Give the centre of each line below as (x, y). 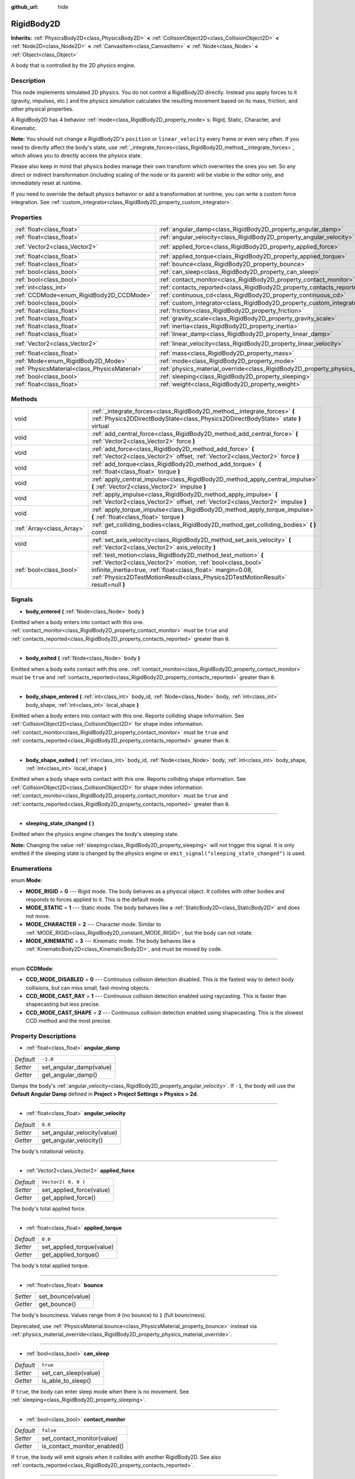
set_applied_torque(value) (78, 1247)
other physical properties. (42, 109)
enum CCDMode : (32, 968)
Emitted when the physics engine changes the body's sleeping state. (95, 834)
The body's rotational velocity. (48, 1151)
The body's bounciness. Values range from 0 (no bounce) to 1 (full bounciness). (109, 1315)
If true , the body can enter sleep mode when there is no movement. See (100, 1391)
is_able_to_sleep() (67, 1380)
